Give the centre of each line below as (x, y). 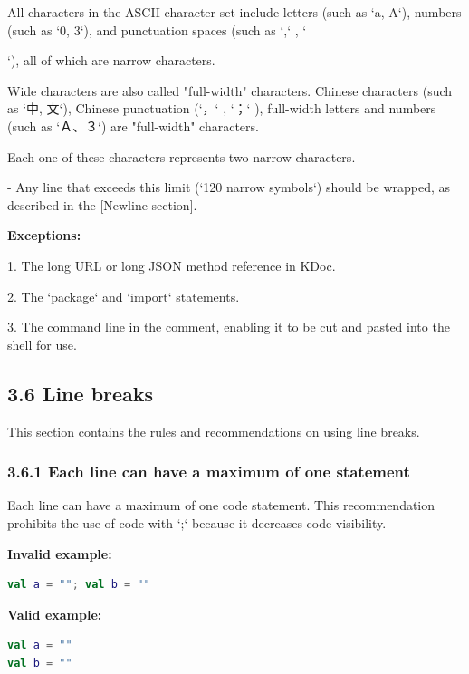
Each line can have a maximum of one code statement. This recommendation (221, 505)
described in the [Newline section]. (102, 204)
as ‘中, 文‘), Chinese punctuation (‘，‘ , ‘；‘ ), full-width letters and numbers (222, 108)
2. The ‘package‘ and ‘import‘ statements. (124, 296)
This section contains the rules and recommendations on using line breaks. (214, 431)
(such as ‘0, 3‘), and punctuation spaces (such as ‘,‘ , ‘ (157, 29)
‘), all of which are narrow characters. (111, 60)
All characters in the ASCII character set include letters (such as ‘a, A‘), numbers (234, 12)
